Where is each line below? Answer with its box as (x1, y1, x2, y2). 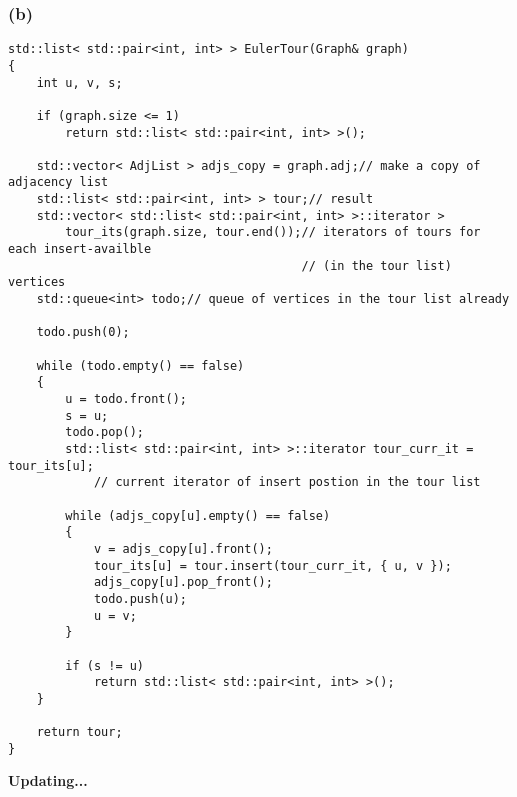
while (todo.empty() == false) (36, 358, 245, 373)
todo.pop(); (65, 425, 145, 440)
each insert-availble (8, 242, 152, 257)
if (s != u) (65, 658, 145, 673)
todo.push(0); (36, 325, 130, 340)
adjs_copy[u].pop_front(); (93, 575, 273, 590)
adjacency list (8, 175, 109, 190)
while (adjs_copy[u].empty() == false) (65, 508, 331, 523)
